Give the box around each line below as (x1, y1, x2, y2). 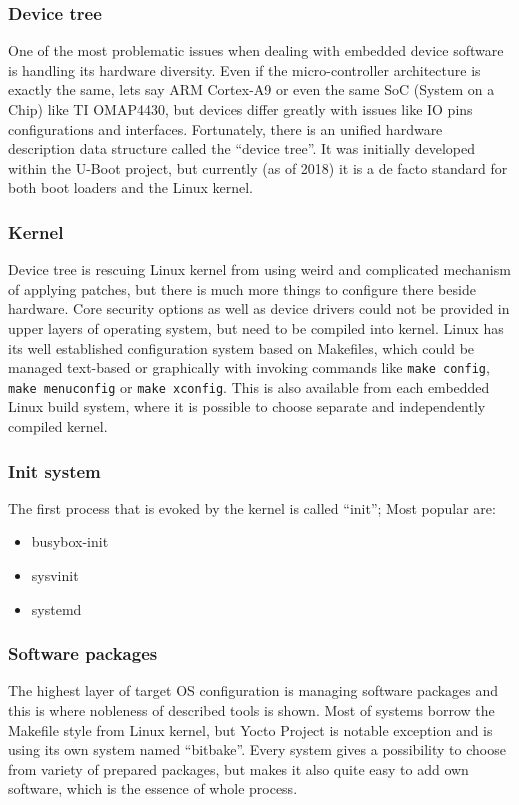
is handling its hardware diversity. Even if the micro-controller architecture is (8, 59, 481, 80)
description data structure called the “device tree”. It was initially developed (8, 138, 476, 159)
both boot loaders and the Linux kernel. (8, 177, 253, 198)
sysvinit (31, 565, 79, 586)
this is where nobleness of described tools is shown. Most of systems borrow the (8, 700, 495, 721)
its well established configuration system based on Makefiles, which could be (8, 337, 475, 358)
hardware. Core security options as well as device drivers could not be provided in (8, 298, 510, 319)
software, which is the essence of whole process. (8, 778, 298, 799)
